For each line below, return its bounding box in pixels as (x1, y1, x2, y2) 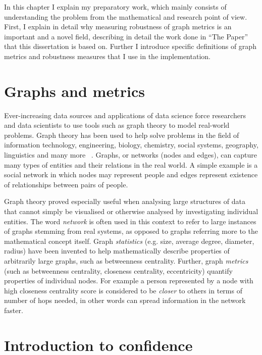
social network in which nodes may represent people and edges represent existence (4, 169, 258, 180)
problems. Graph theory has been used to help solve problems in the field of (4, 129, 239, 140)
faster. (4, 305, 23, 315)
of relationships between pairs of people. (4, 179, 128, 189)
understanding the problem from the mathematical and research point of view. (4, 11, 247, 22)
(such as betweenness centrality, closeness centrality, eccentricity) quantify (4, 265, 233, 276)
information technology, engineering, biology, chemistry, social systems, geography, (4, 139, 258, 150)
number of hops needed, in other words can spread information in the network (4, 295, 246, 306)
